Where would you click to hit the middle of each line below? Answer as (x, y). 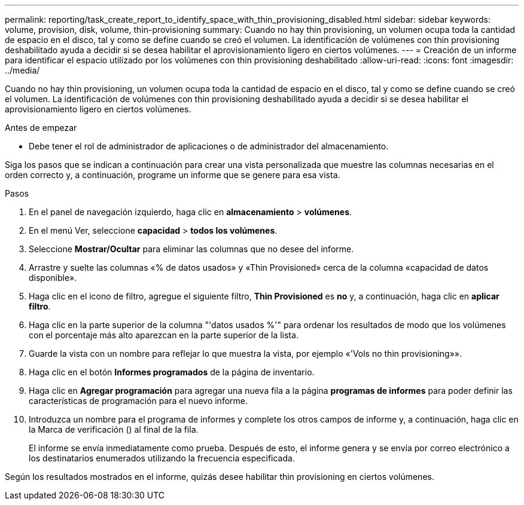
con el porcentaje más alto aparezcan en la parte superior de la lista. (164, 335)
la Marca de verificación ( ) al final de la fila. (114, 429)
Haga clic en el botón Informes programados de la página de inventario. (172, 372)
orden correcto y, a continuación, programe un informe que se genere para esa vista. (173, 175)
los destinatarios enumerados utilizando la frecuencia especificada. (162, 458)
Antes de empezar (41, 128)
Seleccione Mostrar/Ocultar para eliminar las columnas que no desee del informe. (191, 249)
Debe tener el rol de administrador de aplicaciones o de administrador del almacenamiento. (209, 146)
